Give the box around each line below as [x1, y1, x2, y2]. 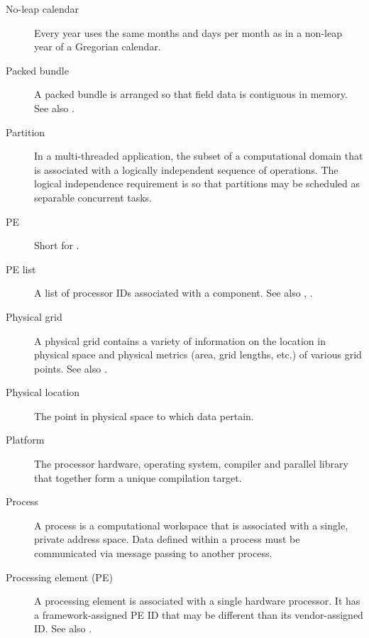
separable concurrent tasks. [34, 189, 153, 204]
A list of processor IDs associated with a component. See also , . [34, 285, 313, 300]
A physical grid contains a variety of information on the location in [34, 333, 326, 348]
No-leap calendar [6, 1, 79, 16]
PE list [6, 261, 36, 276]
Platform [6, 432, 45, 447]
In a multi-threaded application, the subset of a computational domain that [34, 148, 363, 163]
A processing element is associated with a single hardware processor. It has [34, 593, 360, 608]
